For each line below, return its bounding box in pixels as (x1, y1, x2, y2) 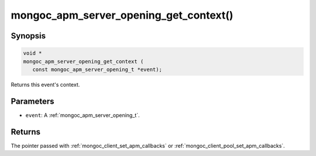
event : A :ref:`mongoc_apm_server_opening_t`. (25, 111, 140, 119)
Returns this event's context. (11, 81, 80, 88)
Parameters (11, 96, 54, 106)
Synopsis (11, 31, 46, 41)
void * (23, 50, 42, 56)
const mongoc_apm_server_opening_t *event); (32, 66, 162, 73)
